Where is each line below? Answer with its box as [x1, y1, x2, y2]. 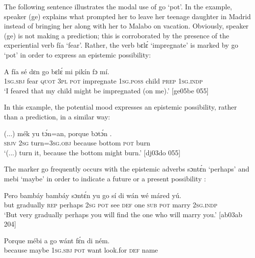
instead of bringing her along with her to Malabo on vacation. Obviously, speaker [4, 21, 249, 31]
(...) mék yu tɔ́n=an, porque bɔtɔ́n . [4, 128, 112, 138]
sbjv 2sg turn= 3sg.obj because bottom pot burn [4, 138, 150, 148]
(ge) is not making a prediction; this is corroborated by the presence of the [4, 30, 229, 40]
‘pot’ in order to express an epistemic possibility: [4, 49, 151, 59]
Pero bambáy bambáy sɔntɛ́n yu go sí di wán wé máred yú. [4, 190, 181, 200]
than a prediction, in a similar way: [4, 111, 111, 121]
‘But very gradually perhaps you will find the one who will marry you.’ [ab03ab [4, 209, 243, 219]
